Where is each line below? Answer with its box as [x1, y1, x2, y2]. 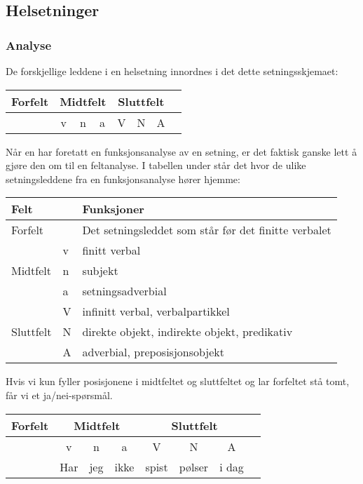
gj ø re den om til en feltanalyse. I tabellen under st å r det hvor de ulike [6, 158, 306, 173]
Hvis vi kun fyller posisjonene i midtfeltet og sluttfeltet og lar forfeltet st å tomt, [6, 374, 350, 389]
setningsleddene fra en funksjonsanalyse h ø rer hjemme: [6, 171, 240, 186]
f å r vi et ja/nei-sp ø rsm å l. [6, 387, 113, 402]
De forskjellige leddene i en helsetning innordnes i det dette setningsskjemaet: [6, 64, 338, 78]
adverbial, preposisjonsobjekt [82, 344, 225, 361]
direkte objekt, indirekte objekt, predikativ [82, 323, 293, 340]
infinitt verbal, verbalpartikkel [82, 303, 230, 320]
